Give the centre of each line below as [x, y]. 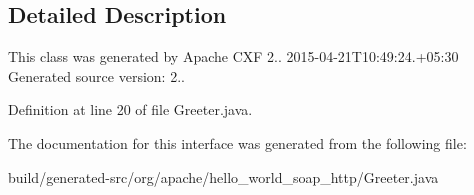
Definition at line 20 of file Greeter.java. [130, 109]
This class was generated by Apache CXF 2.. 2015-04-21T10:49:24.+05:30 [233, 56]
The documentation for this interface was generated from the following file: [237, 142]
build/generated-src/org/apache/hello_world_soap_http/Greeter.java [223, 176]
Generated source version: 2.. [96, 75]
